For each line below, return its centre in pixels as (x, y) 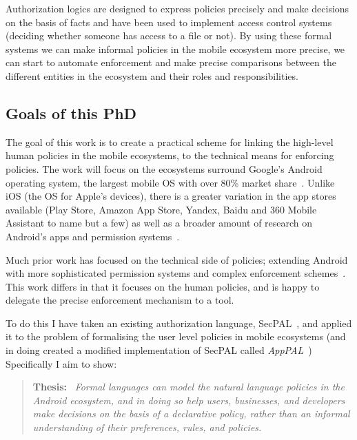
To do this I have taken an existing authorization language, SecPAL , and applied (179, 323)
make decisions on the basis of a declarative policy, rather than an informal (191, 413)
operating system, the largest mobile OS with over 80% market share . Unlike (170, 182)
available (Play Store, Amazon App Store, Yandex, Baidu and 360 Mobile (161, 209)
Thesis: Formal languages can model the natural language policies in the (188, 387)
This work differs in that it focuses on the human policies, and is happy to (163, 286)
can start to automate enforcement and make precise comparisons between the (171, 62)
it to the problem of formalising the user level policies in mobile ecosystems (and (176, 336)
